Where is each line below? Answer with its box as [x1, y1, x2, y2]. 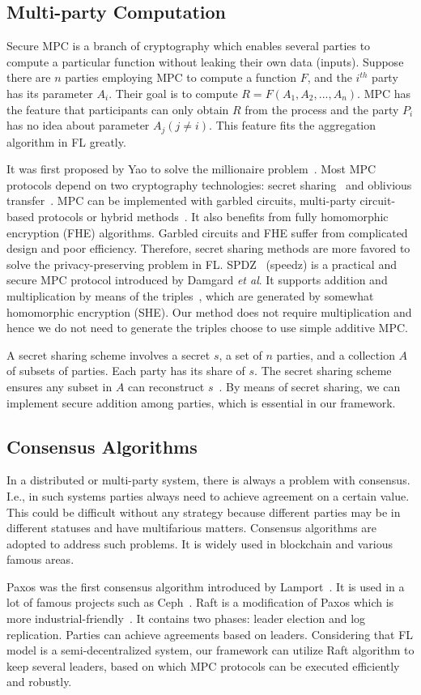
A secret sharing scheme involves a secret [6, 346, 210, 363]
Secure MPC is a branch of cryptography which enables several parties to [6, 37, 371, 54]
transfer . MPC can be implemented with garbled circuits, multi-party [6, 192, 356, 209]
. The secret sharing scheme [254, 362, 392, 379]
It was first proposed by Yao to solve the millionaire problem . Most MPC [6, 160, 376, 177]
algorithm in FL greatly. [6, 133, 126, 150]
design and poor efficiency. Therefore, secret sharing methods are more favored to [6, 240, 410, 257]
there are [6, 69, 51, 86]
